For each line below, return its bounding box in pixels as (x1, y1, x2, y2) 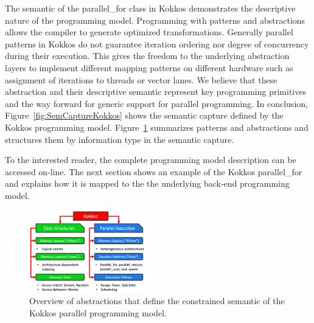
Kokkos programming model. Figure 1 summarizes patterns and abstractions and (5, 120, 309, 133)
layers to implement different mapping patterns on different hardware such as (5, 61, 293, 74)
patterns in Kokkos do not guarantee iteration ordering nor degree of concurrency (5, 37, 309, 50)
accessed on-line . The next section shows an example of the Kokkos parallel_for (5, 165, 302, 178)
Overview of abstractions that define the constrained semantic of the (29, 294, 285, 307)
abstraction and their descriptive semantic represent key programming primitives (5, 85, 306, 98)
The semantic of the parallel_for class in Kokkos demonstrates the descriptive (5, 2, 296, 14)
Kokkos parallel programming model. (29, 306, 167, 319)
